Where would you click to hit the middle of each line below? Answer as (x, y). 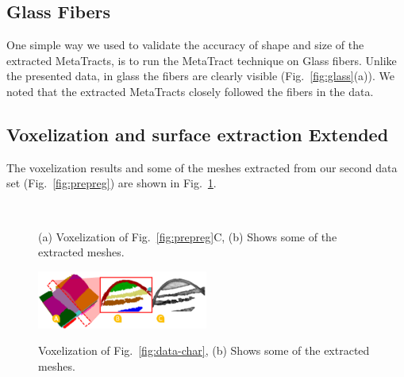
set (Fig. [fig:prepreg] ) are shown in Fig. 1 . (112, 183)
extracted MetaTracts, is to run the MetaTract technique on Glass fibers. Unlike (202, 60)
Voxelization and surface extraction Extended (198, 134)
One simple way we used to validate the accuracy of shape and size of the (185, 45)
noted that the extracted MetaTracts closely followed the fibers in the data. (190, 91)
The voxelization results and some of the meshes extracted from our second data (202, 167)
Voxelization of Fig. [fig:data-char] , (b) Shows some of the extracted (204, 350)
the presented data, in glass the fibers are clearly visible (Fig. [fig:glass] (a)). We (200, 76)
